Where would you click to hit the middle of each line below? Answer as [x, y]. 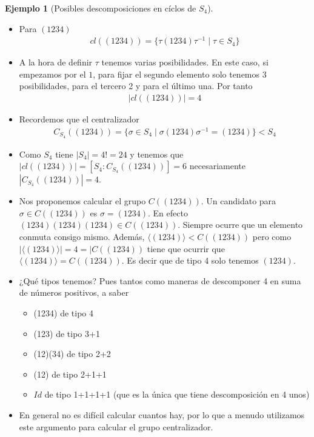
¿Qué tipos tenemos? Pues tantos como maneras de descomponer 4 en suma [160, 280]
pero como [272, 237]
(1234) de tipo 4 [63, 313]
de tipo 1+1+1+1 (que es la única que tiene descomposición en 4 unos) [177, 394]
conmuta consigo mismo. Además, [82, 237]
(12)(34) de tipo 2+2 [72, 354]
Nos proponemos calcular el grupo [82, 201]
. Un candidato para [239, 201]
